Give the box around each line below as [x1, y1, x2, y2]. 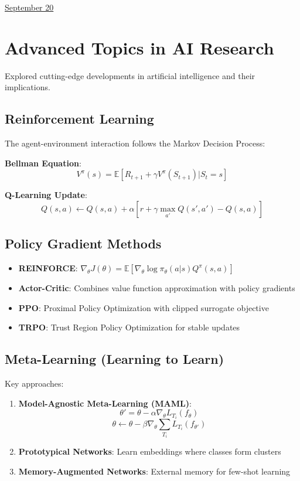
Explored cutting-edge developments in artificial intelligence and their [5, 69, 255, 81]
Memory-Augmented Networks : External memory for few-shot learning [18, 465, 291, 477]
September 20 [5, 1, 54, 13]
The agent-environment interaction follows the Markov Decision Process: [5, 137, 265, 149]
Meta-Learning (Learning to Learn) [5, 350, 224, 368]
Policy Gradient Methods [5, 234, 162, 253]
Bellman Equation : [5, 156, 81, 169]
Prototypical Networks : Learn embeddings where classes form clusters [18, 445, 281, 458]
